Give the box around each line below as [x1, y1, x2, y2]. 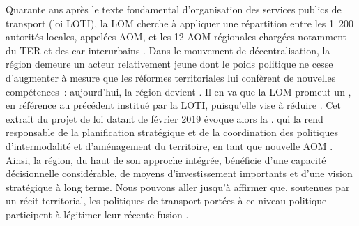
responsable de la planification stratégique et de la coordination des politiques [6, 125, 338, 140]
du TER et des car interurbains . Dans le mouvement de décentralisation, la [6, 43, 330, 57]
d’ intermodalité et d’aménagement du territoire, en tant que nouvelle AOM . [6, 138, 333, 153]
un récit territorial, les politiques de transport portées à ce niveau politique [6, 193, 327, 208]
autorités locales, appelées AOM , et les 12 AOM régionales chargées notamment [6, 29, 346, 44]
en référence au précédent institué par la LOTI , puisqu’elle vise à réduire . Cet [6, 98, 341, 112]
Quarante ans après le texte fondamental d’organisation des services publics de [6, 2, 342, 16]
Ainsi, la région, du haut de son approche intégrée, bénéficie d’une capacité [6, 152, 326, 167]
